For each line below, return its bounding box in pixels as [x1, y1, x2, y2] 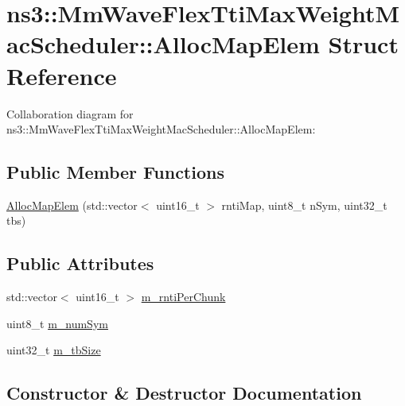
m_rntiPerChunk [141, 288, 226, 305]
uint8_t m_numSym [6, 315, 108, 331]
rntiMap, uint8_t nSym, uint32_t [221, 196, 387, 213]
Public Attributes [6, 251, 154, 276]
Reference [6, 59, 117, 91]
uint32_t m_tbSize [6, 342, 101, 358]
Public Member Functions [6, 160, 224, 184]
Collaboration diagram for [6, 105, 134, 122]
